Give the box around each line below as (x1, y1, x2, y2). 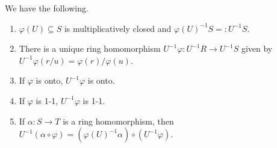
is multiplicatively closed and (64, 22, 172, 34)
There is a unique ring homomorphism (19, 42, 161, 55)
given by (241, 42, 273, 55)
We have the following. (5, 2, 89, 14)
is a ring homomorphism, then (63, 114, 174, 127)
